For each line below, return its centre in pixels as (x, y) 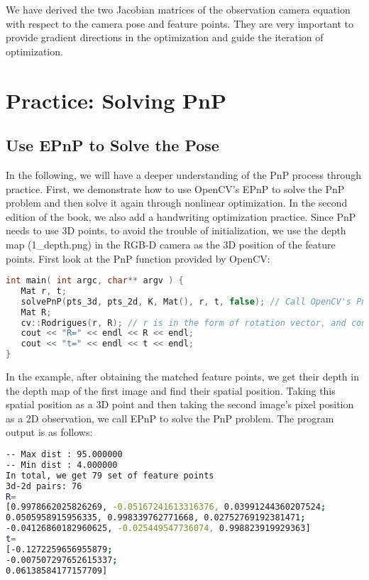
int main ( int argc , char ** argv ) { (95, 281)
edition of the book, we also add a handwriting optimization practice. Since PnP (181, 216)
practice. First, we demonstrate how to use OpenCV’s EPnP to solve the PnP (175, 188)
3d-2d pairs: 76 (44, 486)
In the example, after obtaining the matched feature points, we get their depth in (182, 377)
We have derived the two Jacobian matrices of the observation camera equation (178, 9)
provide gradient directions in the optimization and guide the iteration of (165, 37)
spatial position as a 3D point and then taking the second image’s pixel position (180, 404)
